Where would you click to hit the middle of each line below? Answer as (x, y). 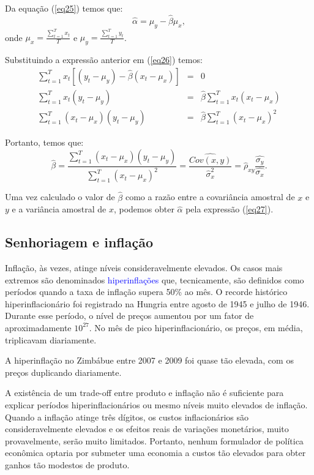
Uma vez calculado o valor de (60, 197)
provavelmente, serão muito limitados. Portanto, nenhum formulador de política (154, 440)
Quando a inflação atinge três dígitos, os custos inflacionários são (127, 417)
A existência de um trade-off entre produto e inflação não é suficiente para (144, 393)
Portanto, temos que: (44, 142)
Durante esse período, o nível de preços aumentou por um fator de (129, 316)
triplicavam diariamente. (51, 339)
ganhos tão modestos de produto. (67, 464)
